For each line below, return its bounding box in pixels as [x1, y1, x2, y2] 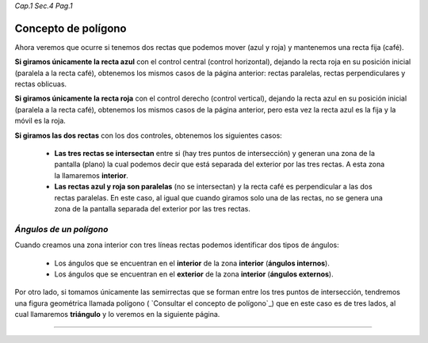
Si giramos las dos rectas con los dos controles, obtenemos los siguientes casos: [14, 131, 283, 140]
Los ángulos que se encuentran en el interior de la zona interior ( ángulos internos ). [54, 258, 331, 268]
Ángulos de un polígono [14, 223, 109, 234]
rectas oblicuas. [14, 79, 67, 89]
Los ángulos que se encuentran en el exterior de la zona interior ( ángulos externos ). [54, 269, 334, 279]
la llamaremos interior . [54, 170, 128, 180]
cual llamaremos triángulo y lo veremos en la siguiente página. [14, 310, 220, 319]
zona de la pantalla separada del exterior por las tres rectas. [54, 204, 251, 213]
